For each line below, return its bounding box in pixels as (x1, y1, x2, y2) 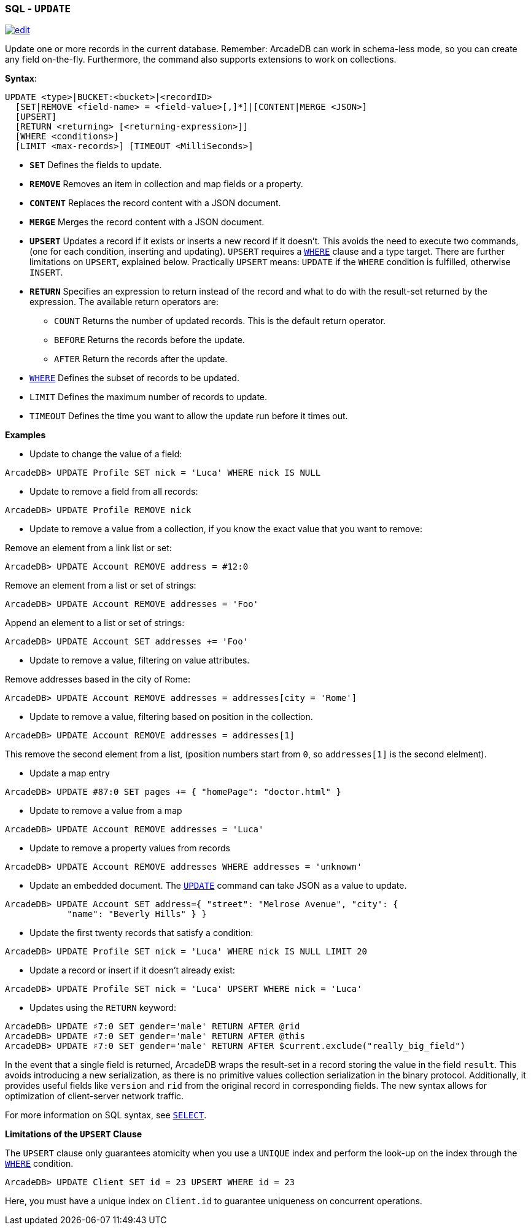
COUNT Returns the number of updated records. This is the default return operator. (54, 315, 386, 327)
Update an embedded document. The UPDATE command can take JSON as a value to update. (29, 880, 407, 891)
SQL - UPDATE (5, 2, 71, 15)
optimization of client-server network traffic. (5, 1091, 184, 1102)
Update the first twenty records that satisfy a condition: (29, 927, 254, 938)
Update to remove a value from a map (29, 805, 182, 816)
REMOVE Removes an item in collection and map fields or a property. (29, 179, 303, 190)
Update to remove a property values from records (29, 843, 230, 854)
